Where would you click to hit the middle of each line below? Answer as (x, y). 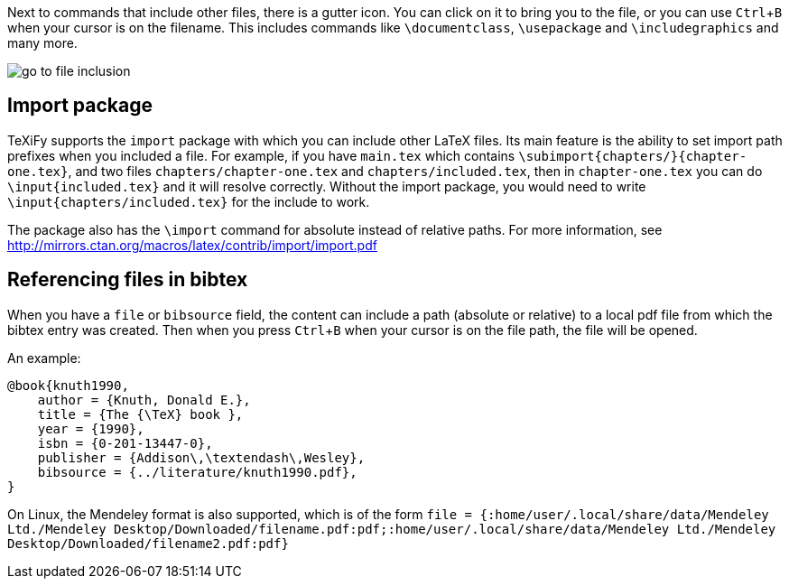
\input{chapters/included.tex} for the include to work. (189, 201)
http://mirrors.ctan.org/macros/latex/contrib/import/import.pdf (192, 245)
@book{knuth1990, (68, 385)
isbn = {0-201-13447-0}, (125, 443)
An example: (44, 358)
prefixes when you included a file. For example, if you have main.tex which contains (261, 155)
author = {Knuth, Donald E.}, (144, 400)
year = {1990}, (91, 428)
